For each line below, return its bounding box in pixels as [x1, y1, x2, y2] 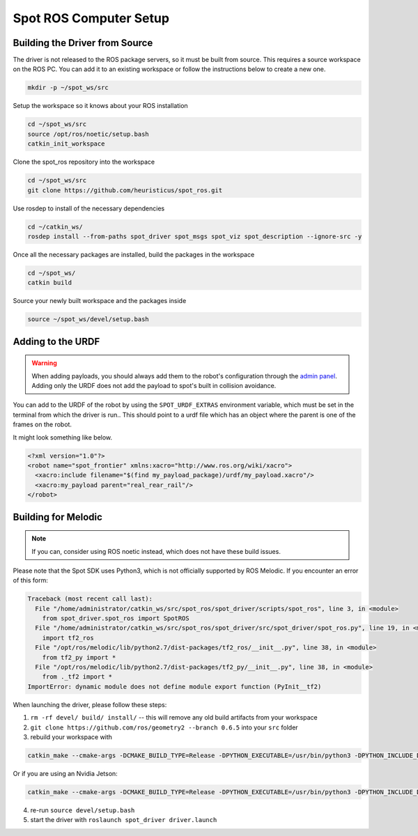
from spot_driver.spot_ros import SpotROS [42, 614, 189, 623]
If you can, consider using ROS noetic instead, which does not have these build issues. [31, 547, 281, 555]
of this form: [13, 576, 49, 585]
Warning [31, 359, 57, 367]
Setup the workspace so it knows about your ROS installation [13, 102, 188, 110]
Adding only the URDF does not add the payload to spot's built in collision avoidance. [31, 382, 277, 390]
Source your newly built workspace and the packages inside [13, 297, 187, 305]
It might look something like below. [13, 433, 113, 442]
